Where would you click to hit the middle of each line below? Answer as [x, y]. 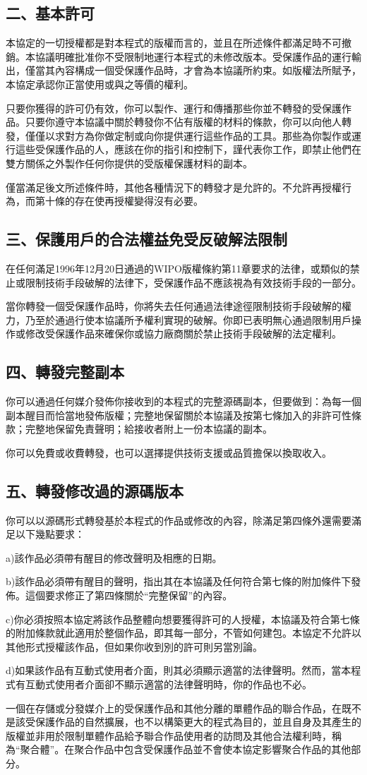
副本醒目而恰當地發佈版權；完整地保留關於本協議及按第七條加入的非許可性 [179, 415]
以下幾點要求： [50, 534]
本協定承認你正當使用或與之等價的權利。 [100, 84]
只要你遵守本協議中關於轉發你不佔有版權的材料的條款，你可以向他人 [183, 122]
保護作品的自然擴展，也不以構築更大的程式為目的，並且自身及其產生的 [198, 722]
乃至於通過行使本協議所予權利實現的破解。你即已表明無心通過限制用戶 [188, 319]
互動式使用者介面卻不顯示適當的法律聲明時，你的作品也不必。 [168, 684]
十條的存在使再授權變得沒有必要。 [124, 201]
